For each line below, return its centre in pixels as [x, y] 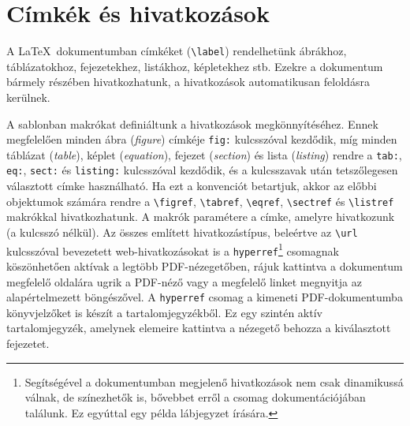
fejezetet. [28, 343]
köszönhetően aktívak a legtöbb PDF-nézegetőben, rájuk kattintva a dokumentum [205, 265]
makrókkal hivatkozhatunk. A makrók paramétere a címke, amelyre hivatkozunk [201, 217]
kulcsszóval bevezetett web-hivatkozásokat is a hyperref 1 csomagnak [173, 249]
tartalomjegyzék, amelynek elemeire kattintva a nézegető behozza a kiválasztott [199, 328]
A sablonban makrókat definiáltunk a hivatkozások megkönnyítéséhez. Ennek [192, 123]
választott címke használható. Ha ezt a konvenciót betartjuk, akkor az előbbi [192, 186]
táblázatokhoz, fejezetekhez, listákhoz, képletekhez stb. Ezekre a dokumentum [195, 66]
